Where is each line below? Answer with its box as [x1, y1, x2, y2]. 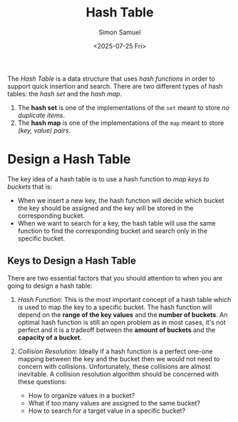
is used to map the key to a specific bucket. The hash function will [17, 303, 212, 311]
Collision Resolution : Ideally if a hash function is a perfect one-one [17, 347, 213, 356]
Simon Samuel [98, 28, 141, 36]
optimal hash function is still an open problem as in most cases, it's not [17, 318, 226, 326]
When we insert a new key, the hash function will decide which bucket [17, 196, 224, 204]
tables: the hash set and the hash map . [7, 89, 123, 98]
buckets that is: [7, 182, 53, 191]
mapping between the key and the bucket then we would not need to [17, 354, 220, 363]
